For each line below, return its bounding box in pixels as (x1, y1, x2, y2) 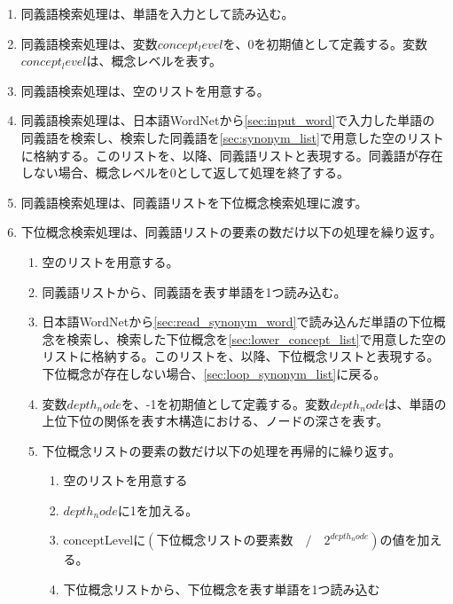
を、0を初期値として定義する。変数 (223, 34, 428, 52)
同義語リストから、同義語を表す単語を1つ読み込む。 (42, 282, 347, 301)
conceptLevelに (63, 530, 146, 549)
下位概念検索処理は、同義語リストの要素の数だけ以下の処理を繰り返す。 (20, 223, 442, 241)
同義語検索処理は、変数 (20, 34, 158, 52)
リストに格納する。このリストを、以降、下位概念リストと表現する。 (42, 347, 440, 365)
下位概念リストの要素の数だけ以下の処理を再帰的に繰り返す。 (42, 441, 402, 459)
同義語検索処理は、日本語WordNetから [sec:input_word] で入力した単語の (20, 111, 435, 129)
